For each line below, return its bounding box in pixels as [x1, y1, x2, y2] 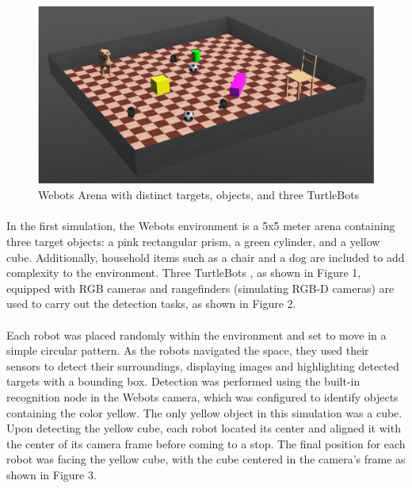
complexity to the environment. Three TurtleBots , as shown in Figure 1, [6, 264, 361, 281]
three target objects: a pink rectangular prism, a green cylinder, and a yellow [6, 232, 380, 249]
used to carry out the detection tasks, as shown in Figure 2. [6, 295, 296, 312]
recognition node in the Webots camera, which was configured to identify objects [6, 388, 399, 405]
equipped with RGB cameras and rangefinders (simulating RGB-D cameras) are [6, 279, 395, 296]
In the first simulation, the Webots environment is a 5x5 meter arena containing [6, 217, 395, 234]
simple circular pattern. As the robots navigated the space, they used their [6, 342, 369, 359]
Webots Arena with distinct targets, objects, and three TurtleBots [38, 186, 360, 203]
